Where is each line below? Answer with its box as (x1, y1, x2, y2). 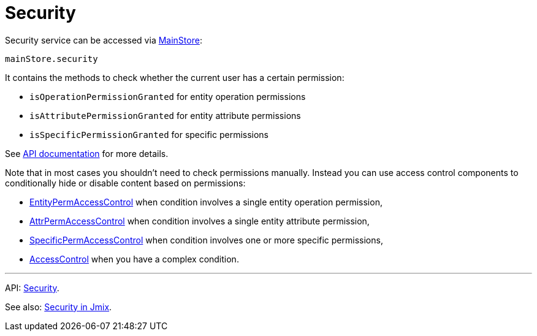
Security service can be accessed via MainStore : (5, 34, 202, 45)
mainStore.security (5, 53, 98, 64)
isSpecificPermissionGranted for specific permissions (29, 129, 269, 140)
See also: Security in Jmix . (5, 301, 112, 312)
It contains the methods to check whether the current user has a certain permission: (5, 72, 345, 83)
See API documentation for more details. (5, 148, 169, 159)
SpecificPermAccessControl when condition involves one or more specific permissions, (29, 234, 383, 245)
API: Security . (5, 282, 59, 293)
